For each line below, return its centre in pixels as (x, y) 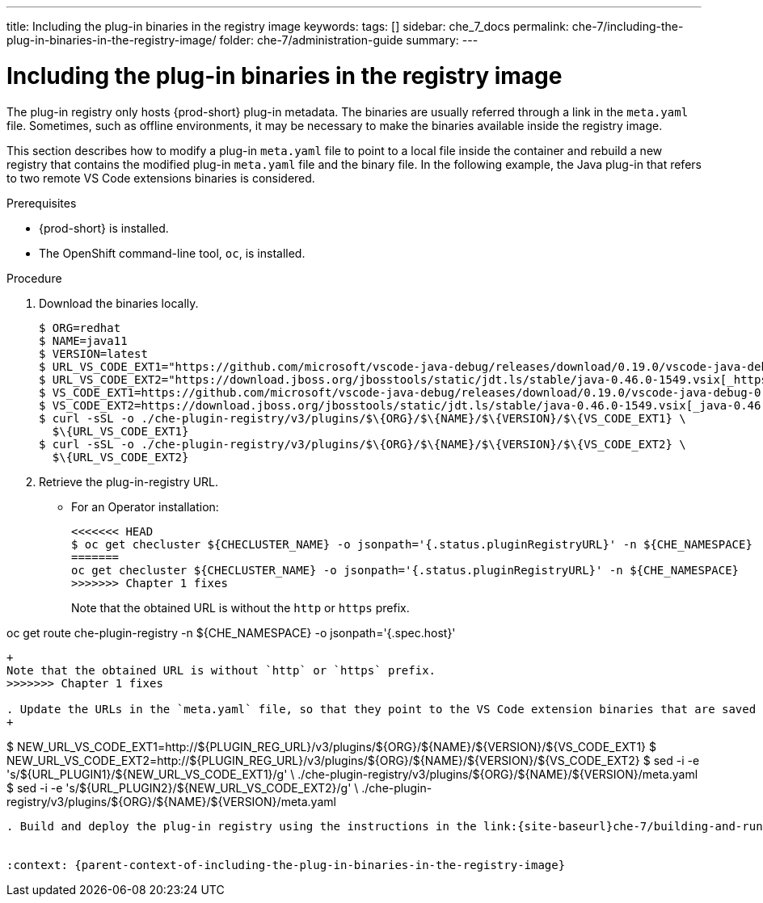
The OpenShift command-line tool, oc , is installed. (172, 253)
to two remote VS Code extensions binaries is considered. (161, 178)
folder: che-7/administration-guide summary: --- (349, 40)
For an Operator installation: (145, 506)
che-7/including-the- (628, 26)
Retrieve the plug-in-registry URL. (129, 481)
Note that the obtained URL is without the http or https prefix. (240, 607)
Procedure (34, 278)
